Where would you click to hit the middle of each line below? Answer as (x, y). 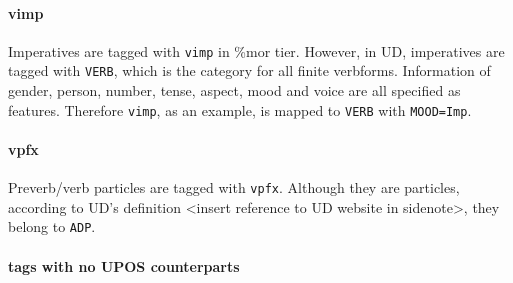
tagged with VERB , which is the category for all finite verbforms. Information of (249, 70)
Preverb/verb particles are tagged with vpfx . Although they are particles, (234, 187)
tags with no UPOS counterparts (124, 265)
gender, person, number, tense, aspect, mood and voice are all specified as (234, 90)
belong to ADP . (52, 226)
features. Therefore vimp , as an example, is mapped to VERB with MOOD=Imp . (240, 109)
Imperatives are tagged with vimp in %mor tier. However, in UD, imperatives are (256, 50)
